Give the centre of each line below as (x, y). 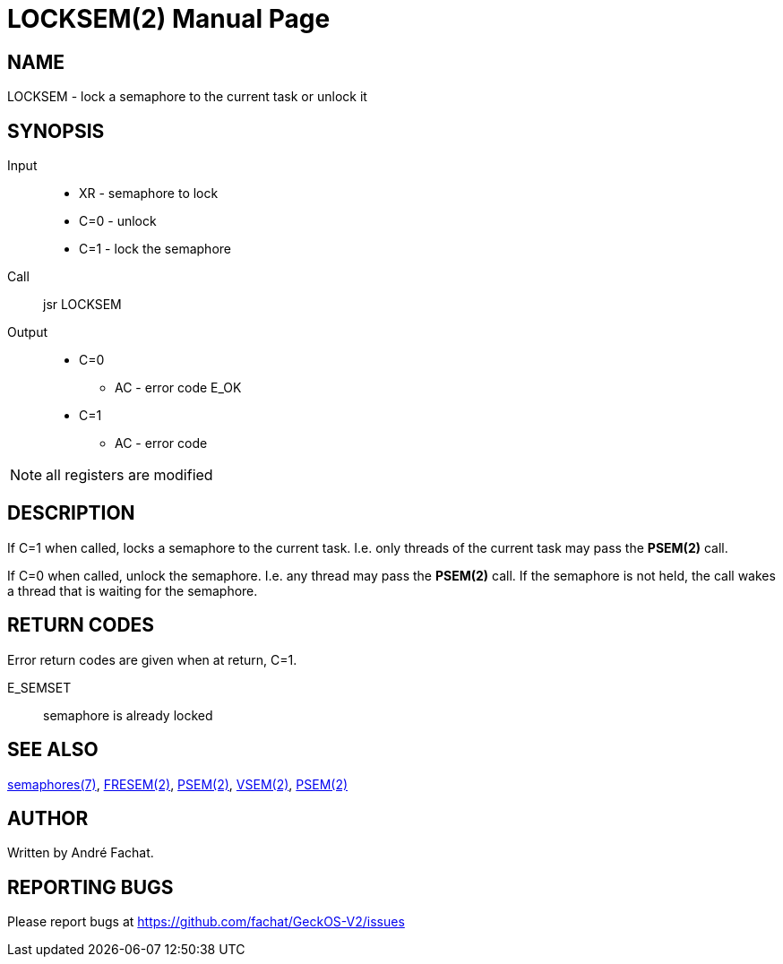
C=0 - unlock (118, 221)
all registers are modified (129, 475)
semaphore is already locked (128, 715)
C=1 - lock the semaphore (155, 249)
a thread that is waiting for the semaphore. (133, 590)
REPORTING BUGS (90, 887)
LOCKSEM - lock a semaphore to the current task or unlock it (187, 97)
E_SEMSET (39, 687)
